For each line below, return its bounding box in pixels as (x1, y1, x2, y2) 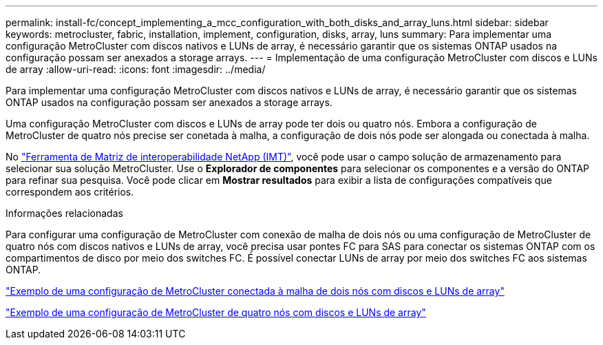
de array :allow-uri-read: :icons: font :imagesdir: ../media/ (6, 63, 266, 75)
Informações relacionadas (6, 207, 123, 219)
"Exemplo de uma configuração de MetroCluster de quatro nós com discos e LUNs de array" (6, 306, 426, 318)
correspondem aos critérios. (6, 186, 134, 198)
